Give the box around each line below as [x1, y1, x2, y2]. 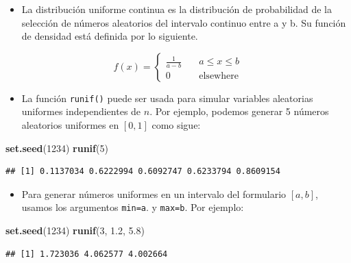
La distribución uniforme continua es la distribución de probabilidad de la [21, 2, 332, 16]
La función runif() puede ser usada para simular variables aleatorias [21, 90, 313, 105]
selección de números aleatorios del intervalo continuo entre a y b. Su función [21, 15, 346, 29]
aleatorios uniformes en [21, 118, 119, 132]
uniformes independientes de [21, 104, 141, 118]
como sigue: [152, 118, 201, 132]
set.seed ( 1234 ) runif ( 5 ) [5, 140, 108, 155]
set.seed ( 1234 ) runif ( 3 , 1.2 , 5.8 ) [5, 223, 145, 238]
